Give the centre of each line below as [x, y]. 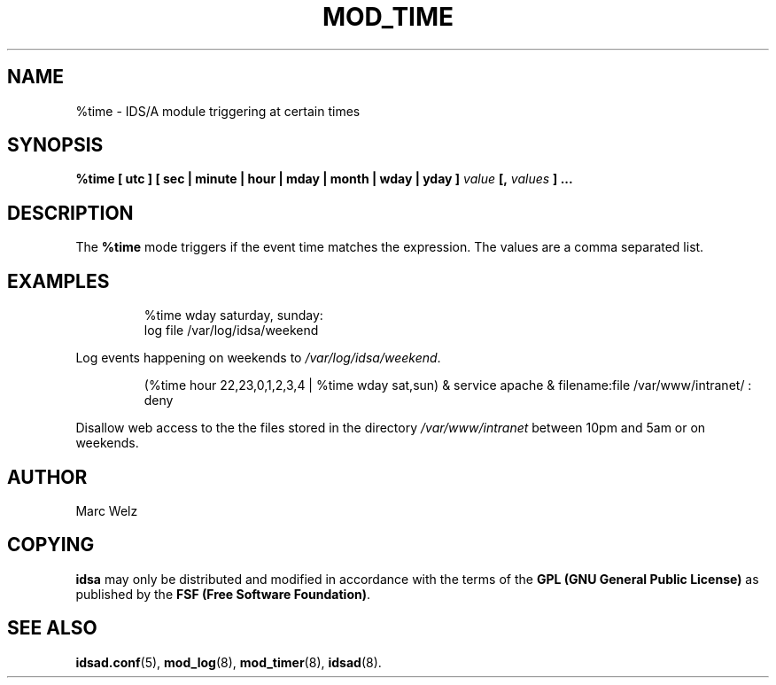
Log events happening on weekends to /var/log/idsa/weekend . [258, 358]
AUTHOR [47, 477]
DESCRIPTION [70, 213]
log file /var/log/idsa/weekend [231, 331]
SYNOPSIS [55, 145]
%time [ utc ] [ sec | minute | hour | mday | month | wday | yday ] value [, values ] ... [324, 179]
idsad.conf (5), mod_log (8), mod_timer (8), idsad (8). [229, 662]
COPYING [51, 545]
